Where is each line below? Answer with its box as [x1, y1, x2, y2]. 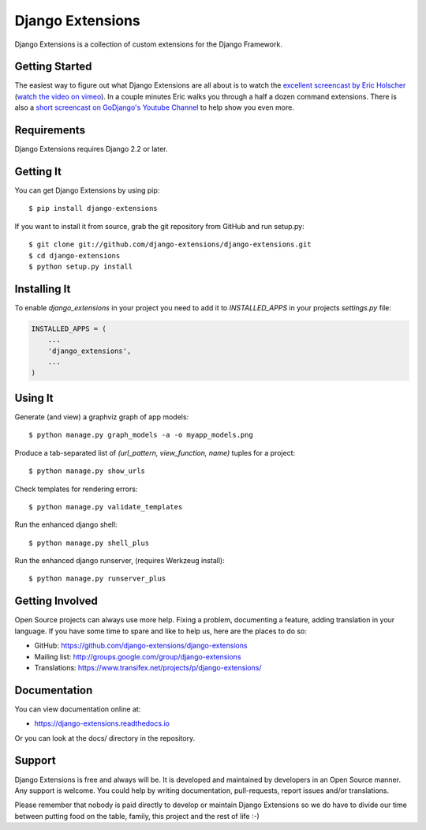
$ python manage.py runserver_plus [28, 574, 166, 584]
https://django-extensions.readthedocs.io [34, 719, 170, 728]
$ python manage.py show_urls [28, 467, 146, 475]
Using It [14, 391, 54, 404]
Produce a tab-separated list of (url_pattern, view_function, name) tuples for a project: [14, 448, 296, 457]
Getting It [14, 164, 62, 178]
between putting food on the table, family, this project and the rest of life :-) [14, 811, 260, 821]
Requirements [14, 123, 86, 137]
